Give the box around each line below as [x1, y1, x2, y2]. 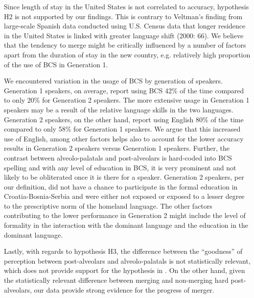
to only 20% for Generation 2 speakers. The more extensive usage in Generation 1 [4, 95, 250, 105]
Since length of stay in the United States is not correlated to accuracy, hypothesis [4, 1, 249, 11]
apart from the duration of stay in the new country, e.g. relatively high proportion [4, 49, 251, 59]
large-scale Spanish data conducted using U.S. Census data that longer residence [4, 21, 246, 31]
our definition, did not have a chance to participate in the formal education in [4, 181, 238, 191]
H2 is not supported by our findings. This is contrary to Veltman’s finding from [4, 11, 243, 21]
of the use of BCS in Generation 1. [4, 59, 108, 69]
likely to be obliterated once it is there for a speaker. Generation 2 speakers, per [4, 172, 244, 182]
